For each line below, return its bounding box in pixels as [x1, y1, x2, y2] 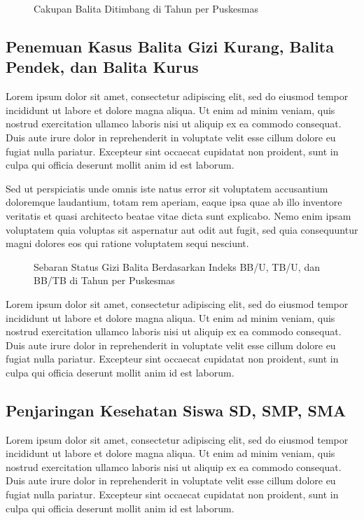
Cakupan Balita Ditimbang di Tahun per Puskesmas [34, 1, 258, 15]
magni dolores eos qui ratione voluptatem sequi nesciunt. [6, 236, 249, 251]
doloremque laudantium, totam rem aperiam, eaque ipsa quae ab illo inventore [6, 195, 342, 209]
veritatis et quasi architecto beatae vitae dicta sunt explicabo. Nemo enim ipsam [6, 208, 351, 223]
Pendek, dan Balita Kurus [6, 56, 199, 78]
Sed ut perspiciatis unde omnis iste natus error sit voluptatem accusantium [6, 181, 328, 195]
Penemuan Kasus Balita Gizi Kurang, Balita [6, 35, 334, 57]
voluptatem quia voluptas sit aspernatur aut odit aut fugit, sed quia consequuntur [6, 222, 358, 237]
